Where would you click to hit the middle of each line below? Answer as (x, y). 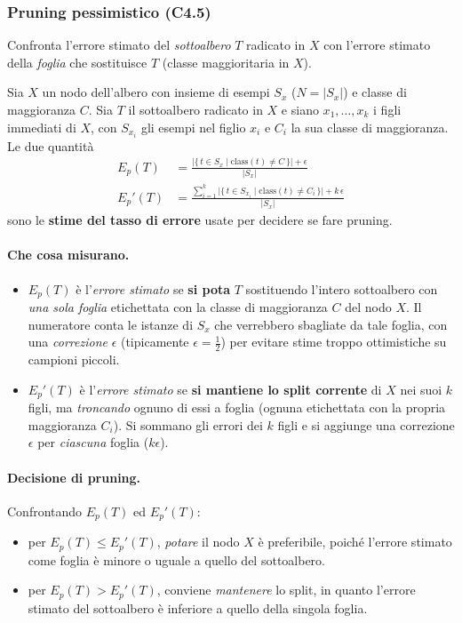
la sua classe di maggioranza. (370, 127)
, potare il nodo (198, 542)
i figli (387, 109)
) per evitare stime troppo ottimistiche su (334, 342)
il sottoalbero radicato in (195, 109)
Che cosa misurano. (68, 255)
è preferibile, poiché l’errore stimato (355, 542)
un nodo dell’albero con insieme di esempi (156, 92)
